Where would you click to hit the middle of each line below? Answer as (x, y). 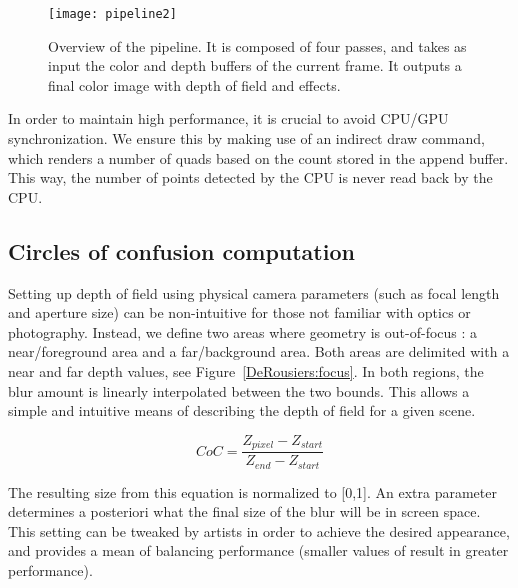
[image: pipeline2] (112, 14)
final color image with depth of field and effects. (194, 84)
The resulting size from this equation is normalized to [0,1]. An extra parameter (252, 491)
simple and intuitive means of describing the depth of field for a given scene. (242, 410)
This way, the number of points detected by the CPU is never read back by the (250, 177)
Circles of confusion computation (181, 250)
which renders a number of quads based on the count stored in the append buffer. (258, 157)
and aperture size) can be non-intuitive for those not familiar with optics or (239, 312)
